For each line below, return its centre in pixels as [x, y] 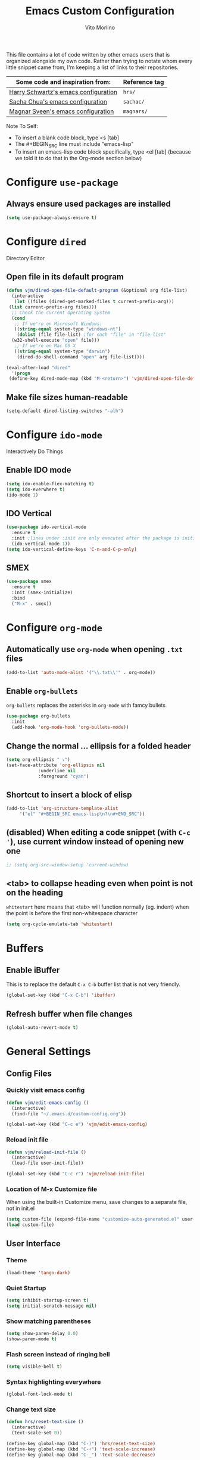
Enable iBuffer [33, 970]
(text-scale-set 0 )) [37, 1433]
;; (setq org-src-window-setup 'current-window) [68, 865]
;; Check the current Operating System [61, 313]
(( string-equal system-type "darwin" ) [62, 351]
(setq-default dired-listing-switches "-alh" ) [65, 411]
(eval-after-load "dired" [38, 367]
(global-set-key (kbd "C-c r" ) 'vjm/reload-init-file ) [76, 1174]
